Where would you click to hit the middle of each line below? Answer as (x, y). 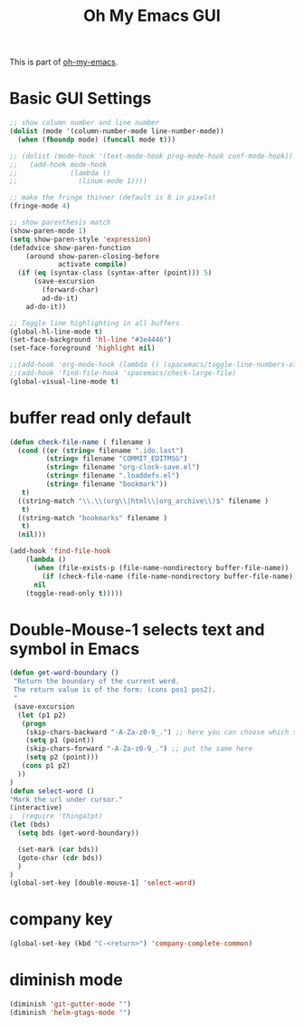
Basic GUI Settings (81, 98)
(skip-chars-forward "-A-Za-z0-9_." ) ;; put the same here (139, 749)
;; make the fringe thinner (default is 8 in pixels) (113, 198)
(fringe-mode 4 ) (40, 206)
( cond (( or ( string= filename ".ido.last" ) (100, 450)
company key (61, 920)
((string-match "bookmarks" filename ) (93, 518)
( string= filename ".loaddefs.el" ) (113, 476)
